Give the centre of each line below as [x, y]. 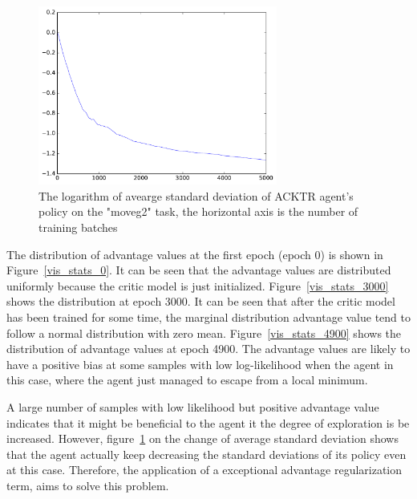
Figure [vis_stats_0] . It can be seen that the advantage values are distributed [199, 270]
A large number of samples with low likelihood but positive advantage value [193, 407]
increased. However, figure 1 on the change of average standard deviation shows [202, 438]
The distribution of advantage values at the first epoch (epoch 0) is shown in [195, 254]
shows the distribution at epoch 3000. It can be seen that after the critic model [201, 301]
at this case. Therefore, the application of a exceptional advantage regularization [204, 470]
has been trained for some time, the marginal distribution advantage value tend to [209, 317]
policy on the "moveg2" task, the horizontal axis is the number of [198, 211]
